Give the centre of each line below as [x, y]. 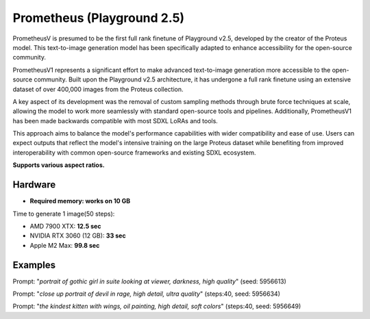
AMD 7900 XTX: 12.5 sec [65, 226]
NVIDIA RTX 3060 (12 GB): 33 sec [78, 235]
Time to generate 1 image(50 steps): [64, 214]
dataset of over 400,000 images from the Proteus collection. [98, 89]
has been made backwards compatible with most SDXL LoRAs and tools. [115, 120]
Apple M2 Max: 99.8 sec [65, 245]
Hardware [34, 185]
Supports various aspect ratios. [59, 165]
